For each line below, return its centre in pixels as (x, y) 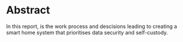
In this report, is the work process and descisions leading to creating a (91, 26)
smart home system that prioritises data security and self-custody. (87, 32)
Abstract (28, 10)
